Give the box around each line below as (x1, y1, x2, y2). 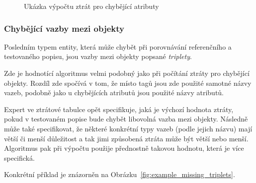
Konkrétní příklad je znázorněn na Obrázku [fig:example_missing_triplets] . (4, 169, 235, 180)
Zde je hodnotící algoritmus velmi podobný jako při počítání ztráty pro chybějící (4, 68, 250, 78)
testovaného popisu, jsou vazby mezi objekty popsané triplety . (4, 51, 192, 61)
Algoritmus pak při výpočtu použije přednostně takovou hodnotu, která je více (4, 143, 244, 153)
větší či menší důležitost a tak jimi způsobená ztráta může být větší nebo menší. (4, 133, 249, 143)
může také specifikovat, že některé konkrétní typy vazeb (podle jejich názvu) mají (4, 123, 253, 133)
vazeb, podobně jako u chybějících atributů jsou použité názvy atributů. (4, 87, 224, 98)
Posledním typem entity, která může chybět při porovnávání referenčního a (4, 41, 232, 52)
